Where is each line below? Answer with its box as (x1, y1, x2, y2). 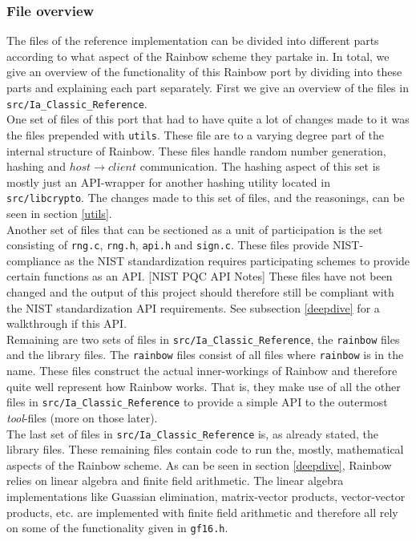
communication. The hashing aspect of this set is (139, 158, 381, 175)
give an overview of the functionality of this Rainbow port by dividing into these (6, 63, 402, 80)
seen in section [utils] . (6, 204, 112, 221)
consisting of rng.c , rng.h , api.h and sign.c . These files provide (6, 236, 329, 253)
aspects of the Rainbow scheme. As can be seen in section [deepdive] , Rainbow (6, 456, 392, 473)
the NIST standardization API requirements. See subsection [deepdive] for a (6, 299, 380, 316)
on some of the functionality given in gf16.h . (6, 519, 228, 536)
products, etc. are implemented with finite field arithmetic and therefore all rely (6, 503, 398, 520)
